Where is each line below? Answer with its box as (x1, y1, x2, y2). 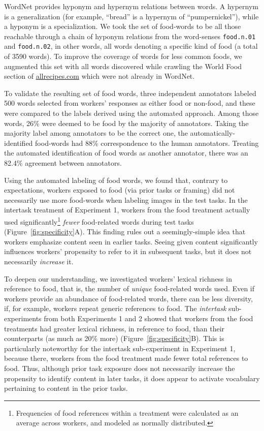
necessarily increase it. (4, 256, 74, 267)
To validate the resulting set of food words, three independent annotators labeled (4, 87, 256, 98)
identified (4, 137, 33, 148)
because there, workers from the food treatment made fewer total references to (4, 353, 248, 363)
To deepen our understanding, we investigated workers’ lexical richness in (4, 273, 232, 284)
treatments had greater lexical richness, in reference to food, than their (4, 323, 225, 333)
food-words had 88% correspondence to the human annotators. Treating (35, 137, 259, 148)
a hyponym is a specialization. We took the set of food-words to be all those (4, 21, 241, 32)
